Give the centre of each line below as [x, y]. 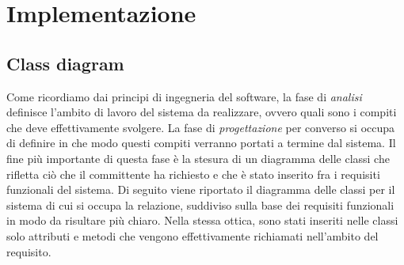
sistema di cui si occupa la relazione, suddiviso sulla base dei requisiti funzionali [200, 204]
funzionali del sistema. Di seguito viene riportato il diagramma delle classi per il [201, 189]
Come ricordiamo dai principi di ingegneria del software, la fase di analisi [184, 96]
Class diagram [65, 63]
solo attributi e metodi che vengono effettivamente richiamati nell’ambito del [192, 235]
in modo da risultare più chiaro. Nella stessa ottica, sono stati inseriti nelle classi [202, 220]
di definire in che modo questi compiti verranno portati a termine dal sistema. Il [201, 143]
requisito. [29, 251]
